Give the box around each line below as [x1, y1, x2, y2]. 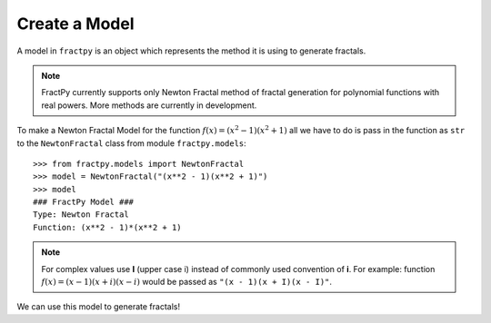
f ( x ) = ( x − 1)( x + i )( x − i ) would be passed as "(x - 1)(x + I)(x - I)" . [41, 277, 332, 288]
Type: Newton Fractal [33, 210, 129, 220]
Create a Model [16, 14, 135, 34]
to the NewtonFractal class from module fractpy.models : [16, 137, 247, 149]
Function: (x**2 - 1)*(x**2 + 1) [33, 222, 182, 232]
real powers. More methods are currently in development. [41, 100, 257, 111]
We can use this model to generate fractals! [16, 301, 181, 312]
